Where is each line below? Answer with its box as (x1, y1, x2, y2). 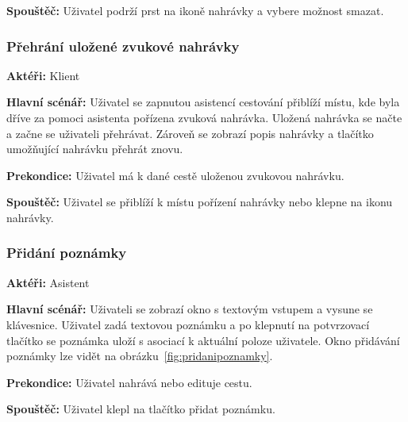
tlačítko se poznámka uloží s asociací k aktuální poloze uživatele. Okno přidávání (6, 332, 400, 348)
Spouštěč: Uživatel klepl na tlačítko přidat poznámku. (6, 401, 275, 417)
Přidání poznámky (6, 243, 127, 263)
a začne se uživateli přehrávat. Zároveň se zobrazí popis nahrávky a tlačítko (6, 125, 374, 141)
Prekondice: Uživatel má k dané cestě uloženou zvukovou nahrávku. (6, 167, 344, 183)
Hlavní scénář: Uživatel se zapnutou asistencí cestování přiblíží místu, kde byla (6, 94, 400, 110)
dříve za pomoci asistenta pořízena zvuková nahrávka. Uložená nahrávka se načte (6, 109, 402, 125)
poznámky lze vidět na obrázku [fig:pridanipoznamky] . (6, 347, 273, 364)
